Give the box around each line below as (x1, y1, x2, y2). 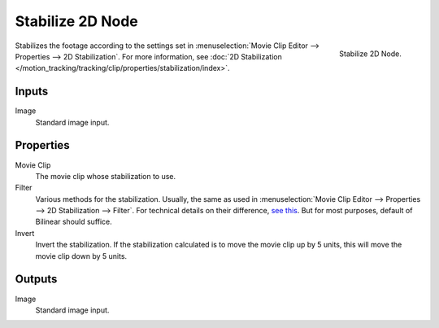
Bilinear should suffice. (35, 216, 113, 227)
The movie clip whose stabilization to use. (35, 171, 176, 181)
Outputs (15, 273, 58, 286)
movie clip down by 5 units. (35, 251, 128, 260)
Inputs (15, 85, 49, 98)
